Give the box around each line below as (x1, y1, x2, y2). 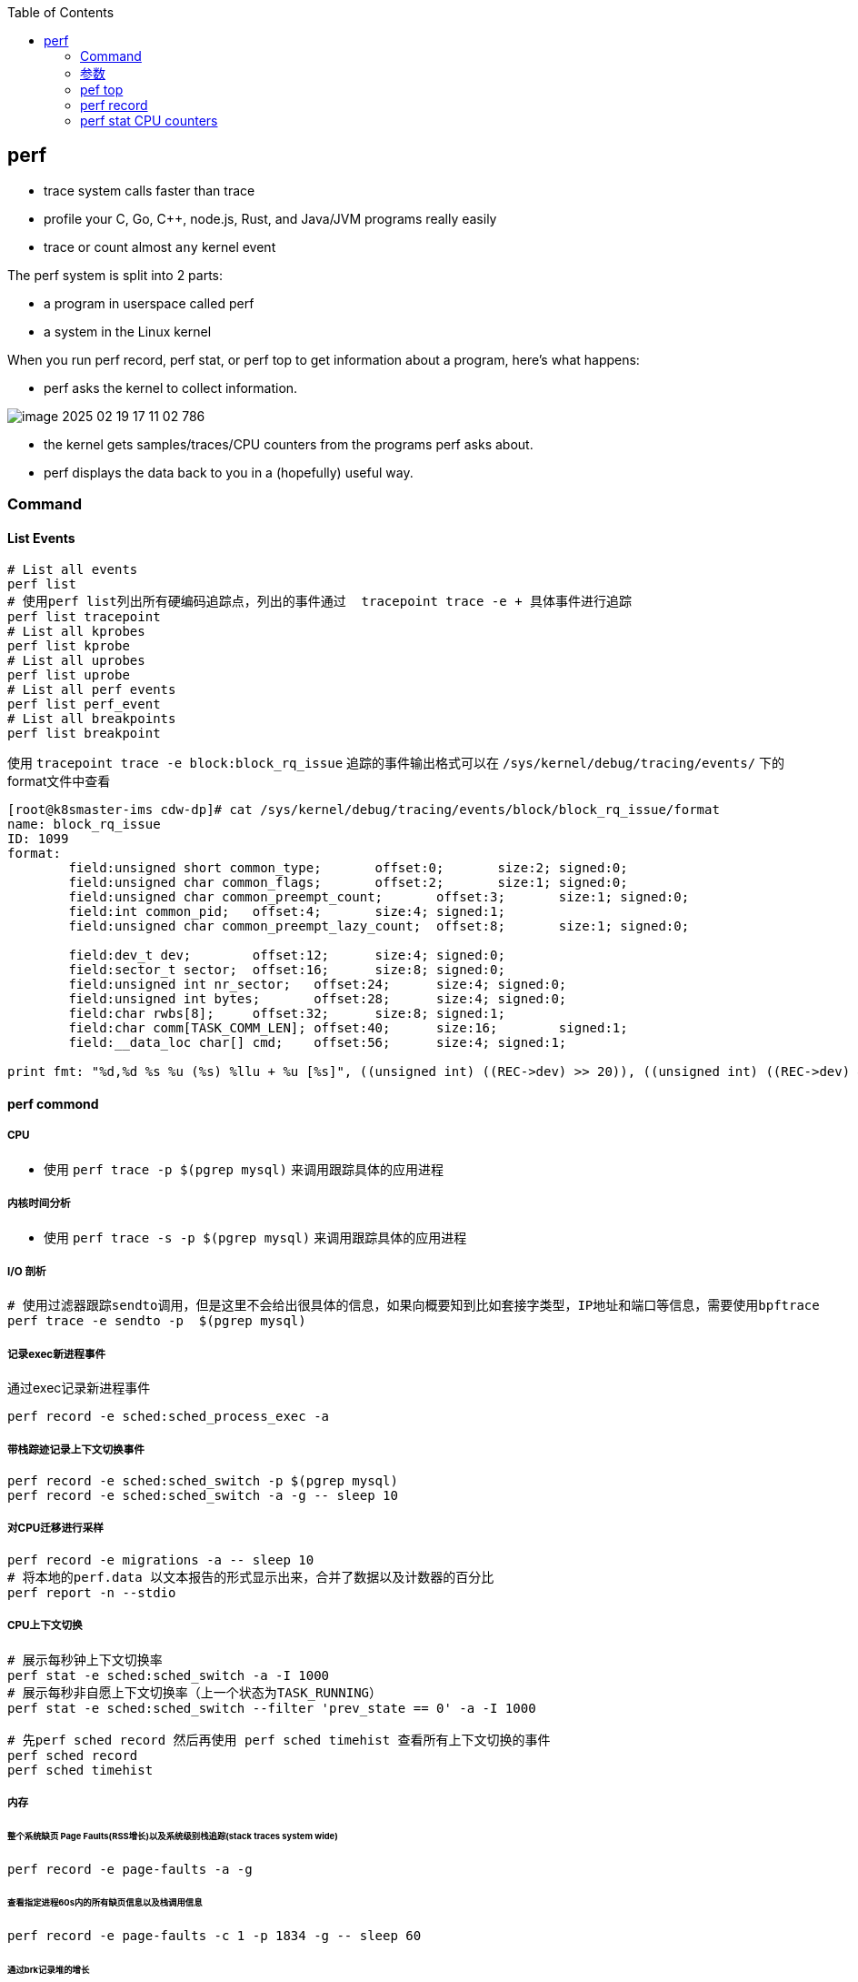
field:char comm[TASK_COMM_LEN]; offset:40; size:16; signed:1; (68, 1021, 628, 1036)
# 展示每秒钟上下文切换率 (7, 1652, 163, 1667)
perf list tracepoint (7, 609, 161, 625)
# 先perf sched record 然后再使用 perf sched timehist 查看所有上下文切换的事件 (7, 1732, 551, 1747)
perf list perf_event (7, 697, 161, 712)
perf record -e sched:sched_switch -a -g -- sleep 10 (7, 1487, 398, 1503)
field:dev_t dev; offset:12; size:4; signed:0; (68, 948, 505, 963)
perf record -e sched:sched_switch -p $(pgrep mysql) (7, 1473, 398, 1488)
